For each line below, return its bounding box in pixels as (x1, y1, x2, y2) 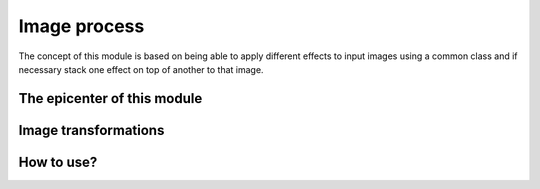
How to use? (18, 153, 98, 170)
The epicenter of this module (18, 90, 203, 107)
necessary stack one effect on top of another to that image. (18, 63, 264, 75)
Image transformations (18, 121, 165, 139)
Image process (18, 15, 145, 37)
